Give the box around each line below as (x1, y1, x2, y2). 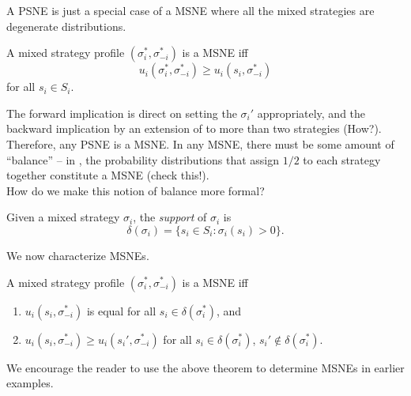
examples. (6, 375, 54, 391)
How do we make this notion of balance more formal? (6, 182, 265, 198)
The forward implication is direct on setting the (6, 104, 237, 121)
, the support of (133, 209, 207, 225)
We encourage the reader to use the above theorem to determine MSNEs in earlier (6, 359, 405, 375)
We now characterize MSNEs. (6, 247, 149, 263)
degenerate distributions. (6, 17, 126, 34)
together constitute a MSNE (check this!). (6, 167, 209, 183)
